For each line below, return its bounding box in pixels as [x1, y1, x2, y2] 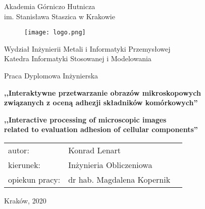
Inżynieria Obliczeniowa [68, 159, 152, 171]
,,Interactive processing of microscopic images [4, 114, 167, 124]
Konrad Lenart [68, 144, 121, 156]
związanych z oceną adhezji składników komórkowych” [4, 97, 198, 108]
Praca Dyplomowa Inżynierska [4, 70, 98, 81]
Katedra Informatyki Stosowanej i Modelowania [4, 53, 151, 64]
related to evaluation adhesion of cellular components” [4, 124, 198, 135]
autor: [8, 144, 29, 156]
